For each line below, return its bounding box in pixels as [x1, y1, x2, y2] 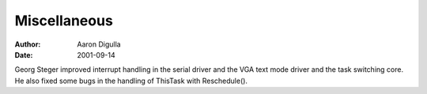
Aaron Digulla [77, 39, 122, 49]
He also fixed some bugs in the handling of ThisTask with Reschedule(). [14, 76, 248, 85]
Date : [14, 50, 33, 59]
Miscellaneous [14, 12, 114, 29]
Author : [14, 39, 41, 49]
